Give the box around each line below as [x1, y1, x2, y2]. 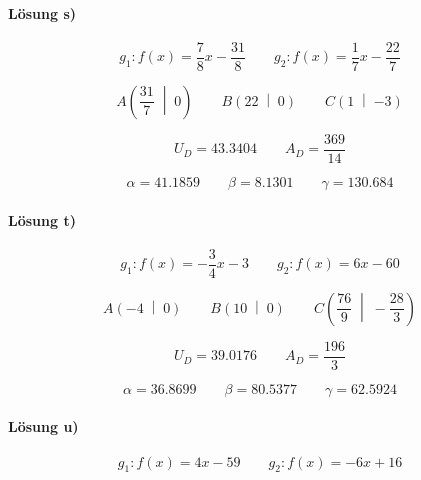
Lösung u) [8, 416, 79, 437]
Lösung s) [8, 2, 77, 23]
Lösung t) [8, 209, 76, 230]
